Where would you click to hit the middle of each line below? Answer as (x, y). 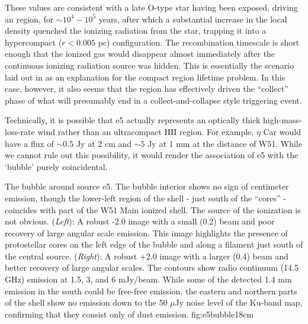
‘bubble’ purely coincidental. (56, 166)
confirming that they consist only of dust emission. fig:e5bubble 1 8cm (129, 314)
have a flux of (29, 143)
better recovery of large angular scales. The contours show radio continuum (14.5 (152, 267)
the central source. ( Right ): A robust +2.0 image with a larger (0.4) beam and (147, 256)
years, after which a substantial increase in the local (193, 19)
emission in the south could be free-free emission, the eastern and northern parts (151, 291)
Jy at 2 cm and (104, 143)
